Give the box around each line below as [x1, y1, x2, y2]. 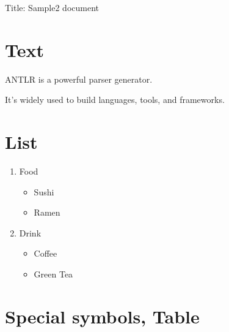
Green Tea [34, 268, 73, 280]
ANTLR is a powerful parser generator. [5, 72, 153, 85]
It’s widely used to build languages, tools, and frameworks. [5, 93, 225, 106]
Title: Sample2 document [5, 1, 99, 13]
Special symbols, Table [5, 303, 200, 328]
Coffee [34, 247, 57, 260]
